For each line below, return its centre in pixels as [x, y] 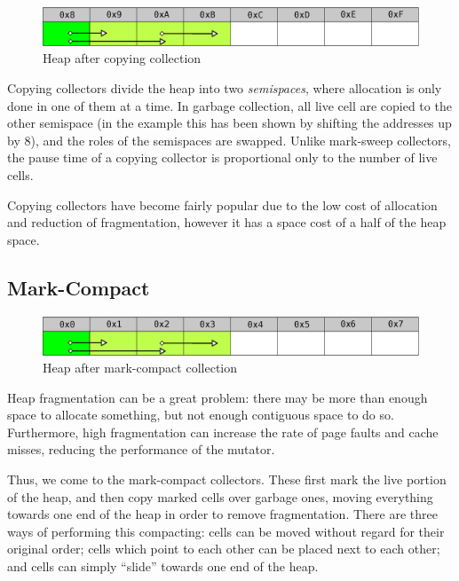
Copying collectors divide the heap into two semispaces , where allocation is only [225, 88]
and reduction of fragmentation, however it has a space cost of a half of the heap [227, 222]
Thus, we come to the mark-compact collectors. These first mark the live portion [227, 479]
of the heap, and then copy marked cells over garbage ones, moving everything [220, 496]
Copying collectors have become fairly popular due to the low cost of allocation [222, 204]
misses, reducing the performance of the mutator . [141, 449]
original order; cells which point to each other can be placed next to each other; [224, 549]
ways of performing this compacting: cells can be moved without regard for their [226, 531]
